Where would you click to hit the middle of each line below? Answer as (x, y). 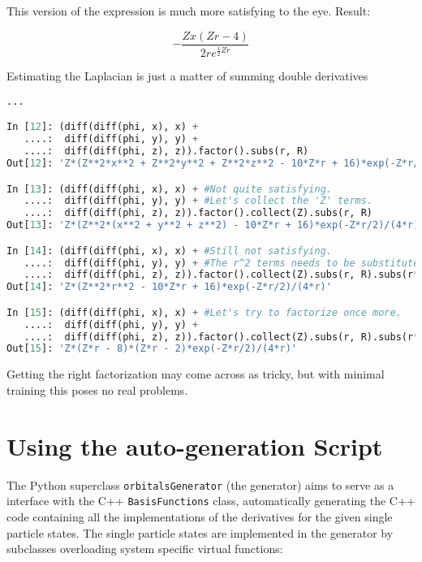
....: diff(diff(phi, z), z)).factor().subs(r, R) (166, 151)
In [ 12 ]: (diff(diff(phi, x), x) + (103, 127)
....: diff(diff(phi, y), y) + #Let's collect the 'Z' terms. (198, 201)
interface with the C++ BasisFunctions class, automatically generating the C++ (211, 501)
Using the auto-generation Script (195, 445)
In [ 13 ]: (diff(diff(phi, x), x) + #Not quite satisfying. (169, 189)
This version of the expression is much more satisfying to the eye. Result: (189, 11)
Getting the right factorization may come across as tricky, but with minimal (196, 374)
